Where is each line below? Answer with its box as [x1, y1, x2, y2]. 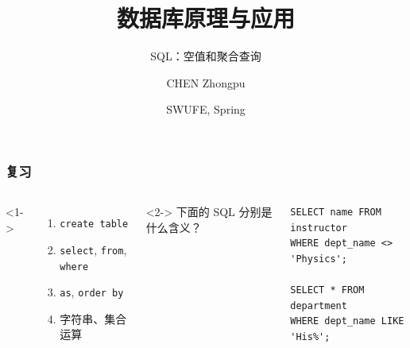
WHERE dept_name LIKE [290, 315, 404, 327]
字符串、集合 [60, 310, 127, 327]
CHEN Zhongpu [166, 74, 246, 91]
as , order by [60, 284, 124, 300]
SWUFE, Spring [166, 101, 246, 118]
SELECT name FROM [290, 207, 381, 218]
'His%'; [290, 331, 331, 342]
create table [60, 218, 129, 230]
